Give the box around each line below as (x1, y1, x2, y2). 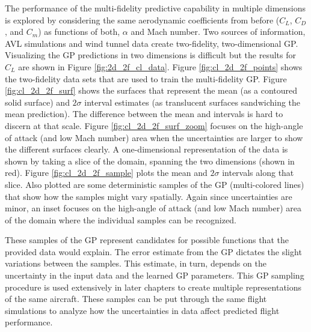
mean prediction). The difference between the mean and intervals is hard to (5, 107, 283, 120)
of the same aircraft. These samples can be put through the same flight (5, 292, 267, 305)
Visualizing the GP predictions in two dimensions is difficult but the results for (5, 49, 296, 61)
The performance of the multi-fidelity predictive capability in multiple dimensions (5, 2, 306, 14)
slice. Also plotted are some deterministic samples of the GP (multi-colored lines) (5, 178, 304, 190)
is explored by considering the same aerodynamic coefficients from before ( (5, 13, 280, 26)
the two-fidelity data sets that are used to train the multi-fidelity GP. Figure (5, 72, 287, 85)
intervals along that (222, 166, 294, 179)
